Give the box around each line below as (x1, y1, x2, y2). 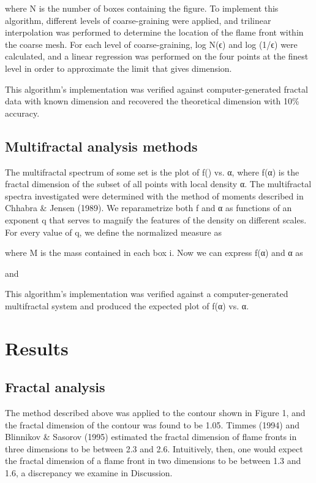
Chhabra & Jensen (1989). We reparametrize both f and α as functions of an (5, 201, 292, 214)
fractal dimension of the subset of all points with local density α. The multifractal (5, 177, 312, 190)
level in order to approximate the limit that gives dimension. (5, 61, 232, 74)
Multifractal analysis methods (5, 136, 198, 155)
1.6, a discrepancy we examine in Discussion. (5, 466, 173, 479)
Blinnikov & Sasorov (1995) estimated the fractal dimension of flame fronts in (5, 430, 297, 443)
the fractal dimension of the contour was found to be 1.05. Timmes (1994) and (5, 418, 299, 431)
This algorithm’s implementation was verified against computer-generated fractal (5, 82, 308, 95)
